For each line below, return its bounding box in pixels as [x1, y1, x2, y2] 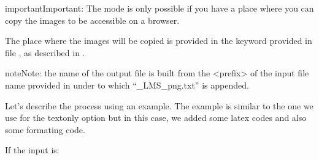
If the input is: [5, 144, 60, 156]
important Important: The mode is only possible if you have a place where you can [5, 2, 314, 14]
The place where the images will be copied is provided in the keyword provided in [5, 34, 312, 47]
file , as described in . [5, 46, 85, 59]
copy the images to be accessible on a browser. [5, 13, 180, 26]
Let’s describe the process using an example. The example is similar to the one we [5, 99, 313, 112]
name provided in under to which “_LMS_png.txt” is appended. [5, 78, 249, 91]
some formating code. [5, 123, 85, 136]
